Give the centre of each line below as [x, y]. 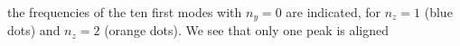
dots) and [34, 30]
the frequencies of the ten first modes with [125, 12]
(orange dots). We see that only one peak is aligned [247, 30]
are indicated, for [333, 12]
